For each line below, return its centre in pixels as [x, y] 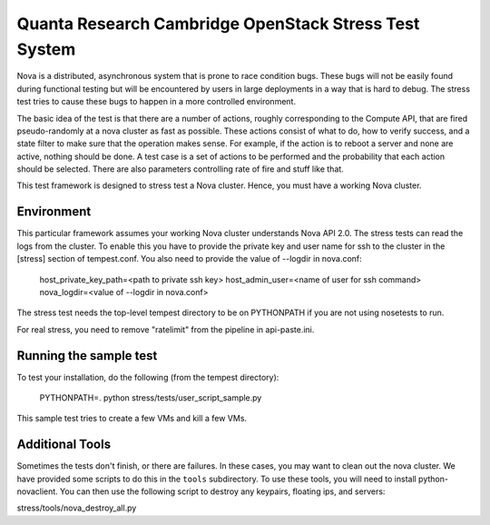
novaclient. [37, 491]
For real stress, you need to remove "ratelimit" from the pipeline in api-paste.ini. [166, 329]
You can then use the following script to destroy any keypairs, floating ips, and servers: [222, 491]
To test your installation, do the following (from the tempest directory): [148, 377]
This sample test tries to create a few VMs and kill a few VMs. [132, 419]
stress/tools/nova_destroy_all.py [77, 508]
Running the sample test [87, 356]
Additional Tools [64, 445]
